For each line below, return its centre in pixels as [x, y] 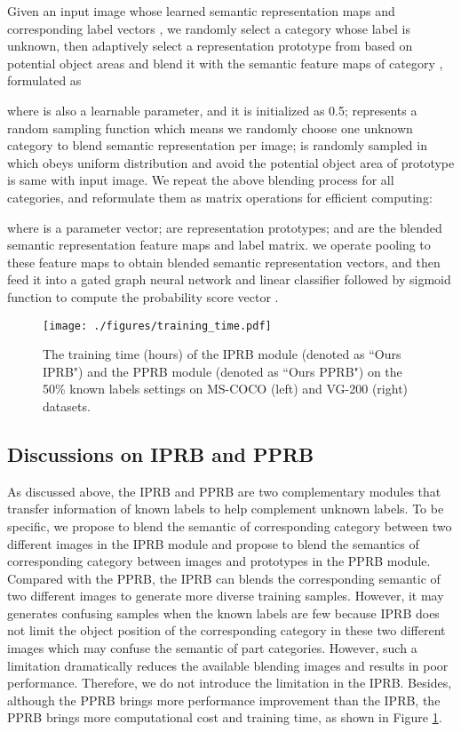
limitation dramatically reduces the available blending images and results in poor [228, 665]
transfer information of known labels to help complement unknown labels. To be [226, 509]
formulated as [44, 80]
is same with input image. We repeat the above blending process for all [201, 180]
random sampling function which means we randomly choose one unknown [210, 127]
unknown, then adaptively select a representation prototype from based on [210, 46]
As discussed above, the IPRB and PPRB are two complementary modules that [224, 491]
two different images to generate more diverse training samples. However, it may [226, 596]
